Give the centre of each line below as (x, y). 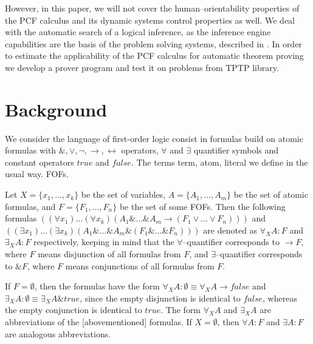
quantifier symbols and (236, 150)
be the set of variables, (123, 194)
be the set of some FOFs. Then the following (202, 206)
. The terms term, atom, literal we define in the (219, 162)
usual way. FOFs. (37, 174)
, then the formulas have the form (97, 286)
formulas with (31, 150)
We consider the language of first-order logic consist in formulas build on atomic (154, 138)
